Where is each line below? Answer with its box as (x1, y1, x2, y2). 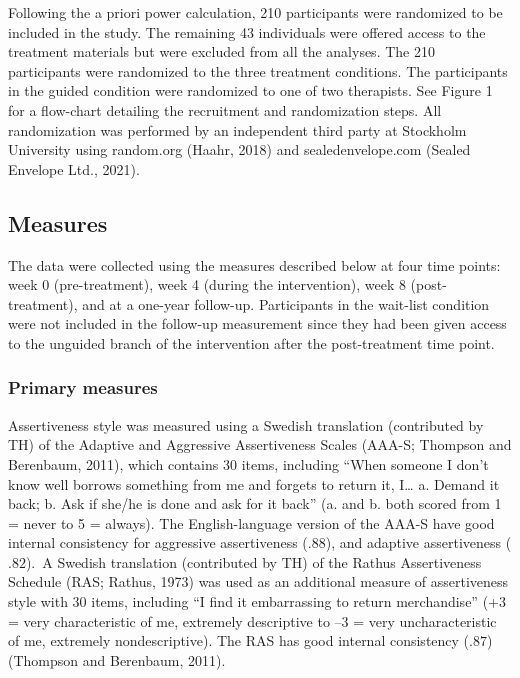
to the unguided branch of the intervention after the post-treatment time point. (8, 332, 495, 353)
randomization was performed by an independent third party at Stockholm (8, 119, 467, 140)
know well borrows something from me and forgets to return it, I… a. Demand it (8, 473, 500, 494)
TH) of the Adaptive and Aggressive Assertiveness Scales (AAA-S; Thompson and (8, 434, 512, 455)
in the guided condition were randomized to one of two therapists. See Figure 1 (8, 80, 493, 101)
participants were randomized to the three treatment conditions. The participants (8, 60, 508, 81)
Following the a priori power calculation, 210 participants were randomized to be (8, 2, 503, 22)
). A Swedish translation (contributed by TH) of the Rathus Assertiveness (25, 551, 482, 572)
